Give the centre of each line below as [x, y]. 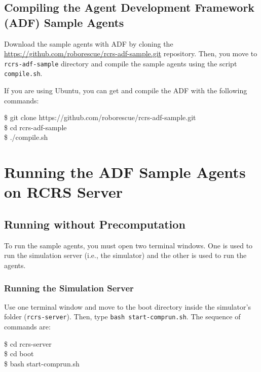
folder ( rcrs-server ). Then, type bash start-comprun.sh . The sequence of [122, 317]
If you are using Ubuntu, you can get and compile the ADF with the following [126, 90]
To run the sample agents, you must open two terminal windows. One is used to [128, 245]
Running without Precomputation [95, 224]
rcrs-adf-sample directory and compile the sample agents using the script [121, 63]
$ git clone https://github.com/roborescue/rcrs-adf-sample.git [100, 117]
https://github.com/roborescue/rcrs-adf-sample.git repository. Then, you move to [131, 53]
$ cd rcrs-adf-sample [35, 127]
